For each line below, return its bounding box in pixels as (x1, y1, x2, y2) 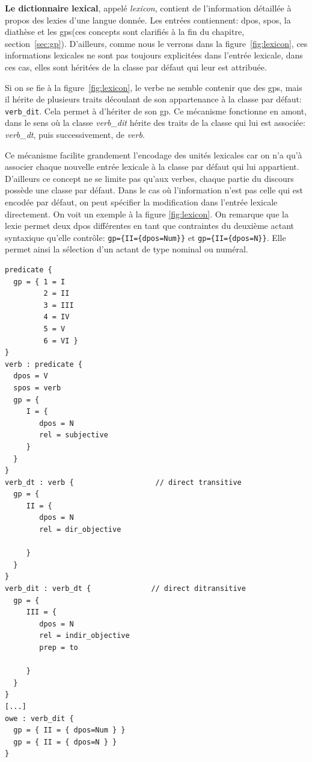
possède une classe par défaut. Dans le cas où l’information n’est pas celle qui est (5, 184, 303, 196)
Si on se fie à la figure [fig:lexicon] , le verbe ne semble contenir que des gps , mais (5, 81, 302, 93)
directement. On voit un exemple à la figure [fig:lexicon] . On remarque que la (5, 207, 289, 220)
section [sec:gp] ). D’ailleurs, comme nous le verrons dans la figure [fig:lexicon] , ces (5, 37, 308, 49)
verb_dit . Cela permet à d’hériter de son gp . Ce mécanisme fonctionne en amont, (5, 104, 307, 117)
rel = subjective (39, 431, 108, 440)
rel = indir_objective (39, 631, 130, 640)
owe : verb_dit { (5, 714, 74, 723)
